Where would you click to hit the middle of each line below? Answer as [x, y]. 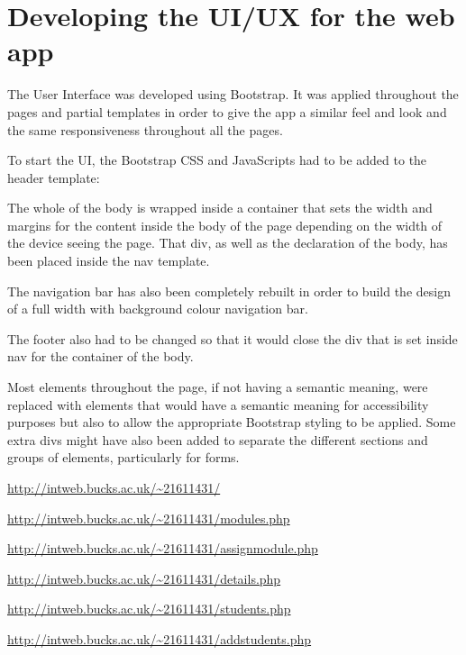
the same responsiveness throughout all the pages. [145, 129]
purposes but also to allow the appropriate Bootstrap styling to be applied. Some [232, 422]
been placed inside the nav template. [109, 261]
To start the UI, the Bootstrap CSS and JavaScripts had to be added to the [217, 160]
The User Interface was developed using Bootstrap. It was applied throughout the [233, 94]
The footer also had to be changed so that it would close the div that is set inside [233, 338]
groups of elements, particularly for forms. [123, 457]
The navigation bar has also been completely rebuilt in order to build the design [229, 291]
